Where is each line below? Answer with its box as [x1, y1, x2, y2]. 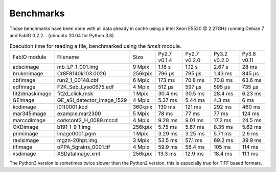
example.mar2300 [57, 110, 102, 117]
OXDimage [12, 123, 38, 130]
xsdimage [12, 150, 36, 157]
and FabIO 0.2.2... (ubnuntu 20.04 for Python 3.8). [9, 32, 115, 38]
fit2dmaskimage [12, 90, 52, 97]
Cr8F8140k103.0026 [57, 70, 106, 77]
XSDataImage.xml [57, 150, 100, 157]
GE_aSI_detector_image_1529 [57, 97, 127, 104]
